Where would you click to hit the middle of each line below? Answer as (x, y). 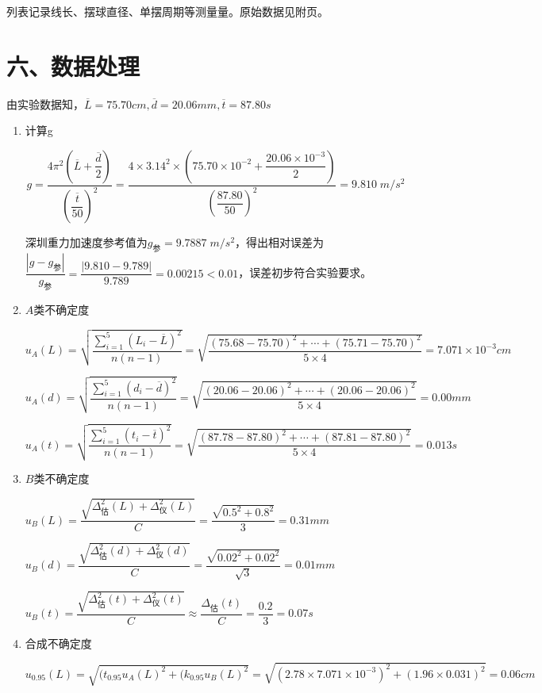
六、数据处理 (73, 65)
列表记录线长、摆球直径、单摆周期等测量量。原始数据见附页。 (167, 11)
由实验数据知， (45, 103)
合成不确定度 (58, 643)
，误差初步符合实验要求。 (305, 272)
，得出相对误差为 (280, 242)
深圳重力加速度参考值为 (86, 242)
